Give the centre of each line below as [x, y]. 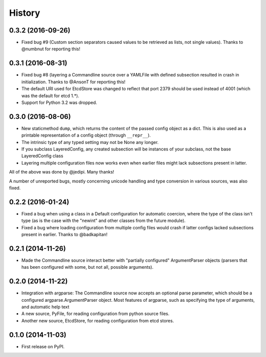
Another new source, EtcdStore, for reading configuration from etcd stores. [98, 321]
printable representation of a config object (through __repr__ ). [86, 135]
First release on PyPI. [43, 346]
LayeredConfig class [42, 156]
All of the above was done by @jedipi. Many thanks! [62, 172]
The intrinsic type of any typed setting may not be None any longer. [90, 142]
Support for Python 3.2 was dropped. [59, 102]
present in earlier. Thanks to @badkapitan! [65, 235]
